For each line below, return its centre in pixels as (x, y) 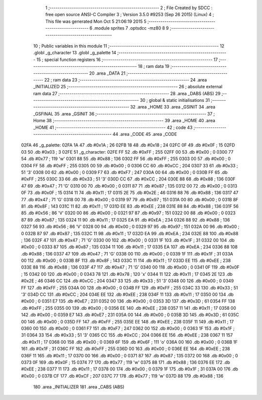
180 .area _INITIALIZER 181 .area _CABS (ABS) (79, 387)
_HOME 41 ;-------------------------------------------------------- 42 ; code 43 (113, 127)
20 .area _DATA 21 (107, 73)
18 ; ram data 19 (154, 66)
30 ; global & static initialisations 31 (175, 100)
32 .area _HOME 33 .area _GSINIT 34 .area (173, 107)
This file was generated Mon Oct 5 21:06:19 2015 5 (96, 21)
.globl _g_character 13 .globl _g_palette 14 (75, 53)
